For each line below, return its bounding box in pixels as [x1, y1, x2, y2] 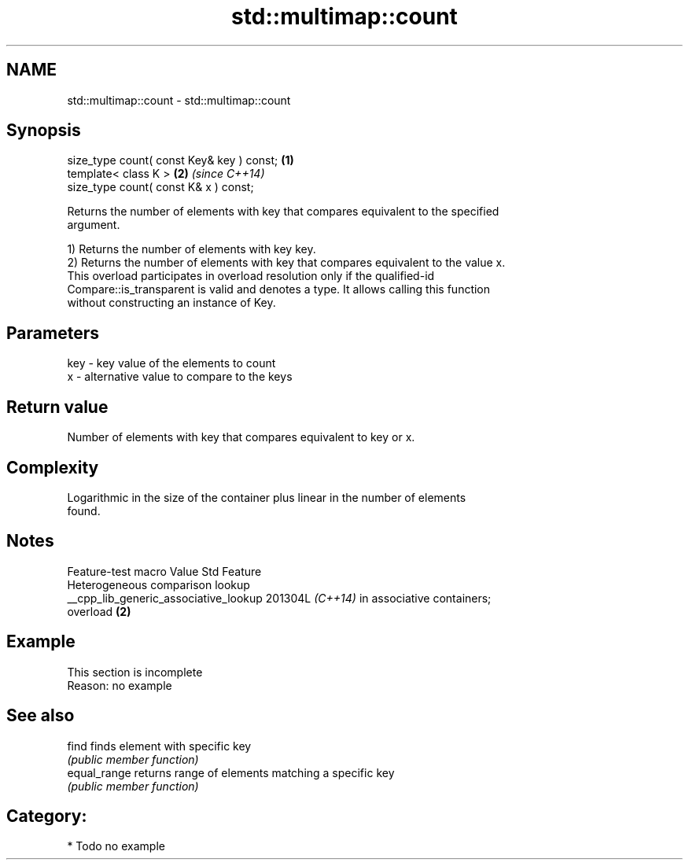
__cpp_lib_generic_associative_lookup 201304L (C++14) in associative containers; [67, 591, 492, 605]
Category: [6, 805, 87, 826]
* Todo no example [67, 839, 165, 853]
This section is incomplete [67, 665, 203, 679]
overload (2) [67, 604, 131, 618]
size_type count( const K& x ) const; [67, 180, 254, 194]
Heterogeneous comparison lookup [67, 577, 250, 591]
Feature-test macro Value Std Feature [67, 564, 262, 578]
